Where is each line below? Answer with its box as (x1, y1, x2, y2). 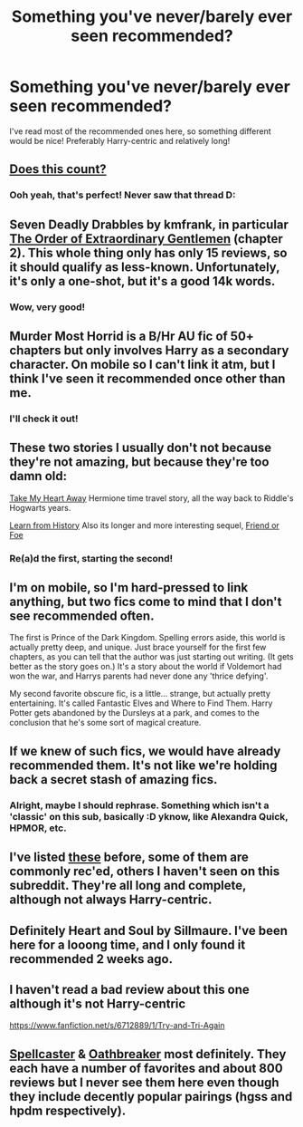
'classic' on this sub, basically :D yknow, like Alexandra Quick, (9, 810, 289, 823)
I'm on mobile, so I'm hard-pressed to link (9, 580, 249, 595)
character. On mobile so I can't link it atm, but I (9, 356, 276, 372)
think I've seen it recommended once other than (9, 371, 286, 386)
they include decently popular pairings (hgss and (9, 1089, 293, 1104)
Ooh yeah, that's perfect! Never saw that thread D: (9, 188, 236, 201)
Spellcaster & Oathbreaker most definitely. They (9, 1046, 287, 1062)
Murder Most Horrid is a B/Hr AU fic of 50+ (9, 328, 255, 343)
